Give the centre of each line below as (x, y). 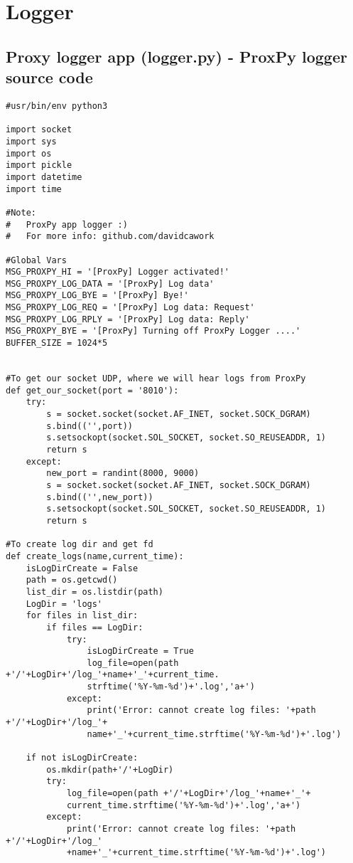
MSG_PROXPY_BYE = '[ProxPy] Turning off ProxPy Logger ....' (153, 331)
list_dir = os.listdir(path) (94, 592)
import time (34, 189)
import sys (31, 141)
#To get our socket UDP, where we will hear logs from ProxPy (156, 379)
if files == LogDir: (95, 627)
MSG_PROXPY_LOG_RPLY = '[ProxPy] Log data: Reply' (128, 319)
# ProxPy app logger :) (67, 224)
